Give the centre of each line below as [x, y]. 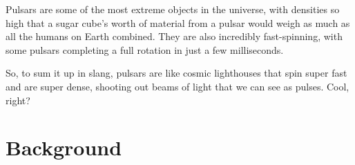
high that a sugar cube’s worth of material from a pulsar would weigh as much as [178, 22]
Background [64, 147]
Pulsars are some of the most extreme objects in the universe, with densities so [173, 9]
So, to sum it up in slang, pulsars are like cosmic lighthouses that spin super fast [176, 73]
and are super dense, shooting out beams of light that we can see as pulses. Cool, [177, 86]
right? [18, 100]
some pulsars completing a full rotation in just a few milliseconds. [145, 49]
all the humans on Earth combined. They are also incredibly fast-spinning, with [174, 36]
